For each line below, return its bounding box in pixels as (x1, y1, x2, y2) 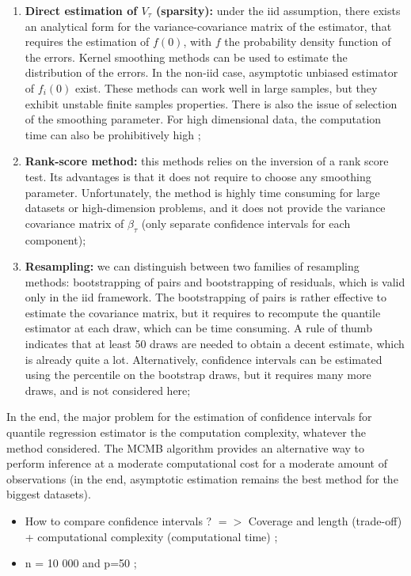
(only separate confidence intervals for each (141, 214, 351, 231)
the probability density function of (224, 33, 391, 50)
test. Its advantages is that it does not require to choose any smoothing (25, 168, 371, 184)
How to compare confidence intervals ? (25, 513, 212, 529)
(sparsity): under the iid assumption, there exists (156, 2, 401, 18)
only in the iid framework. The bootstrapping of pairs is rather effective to (25, 289, 387, 305)
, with (183, 33, 212, 50)
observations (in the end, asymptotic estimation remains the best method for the (6, 470, 398, 487)
